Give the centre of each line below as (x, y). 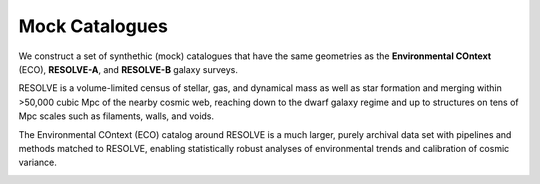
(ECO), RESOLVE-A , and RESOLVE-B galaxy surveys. (128, 69)
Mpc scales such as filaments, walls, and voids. (116, 116)
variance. (37, 162)
